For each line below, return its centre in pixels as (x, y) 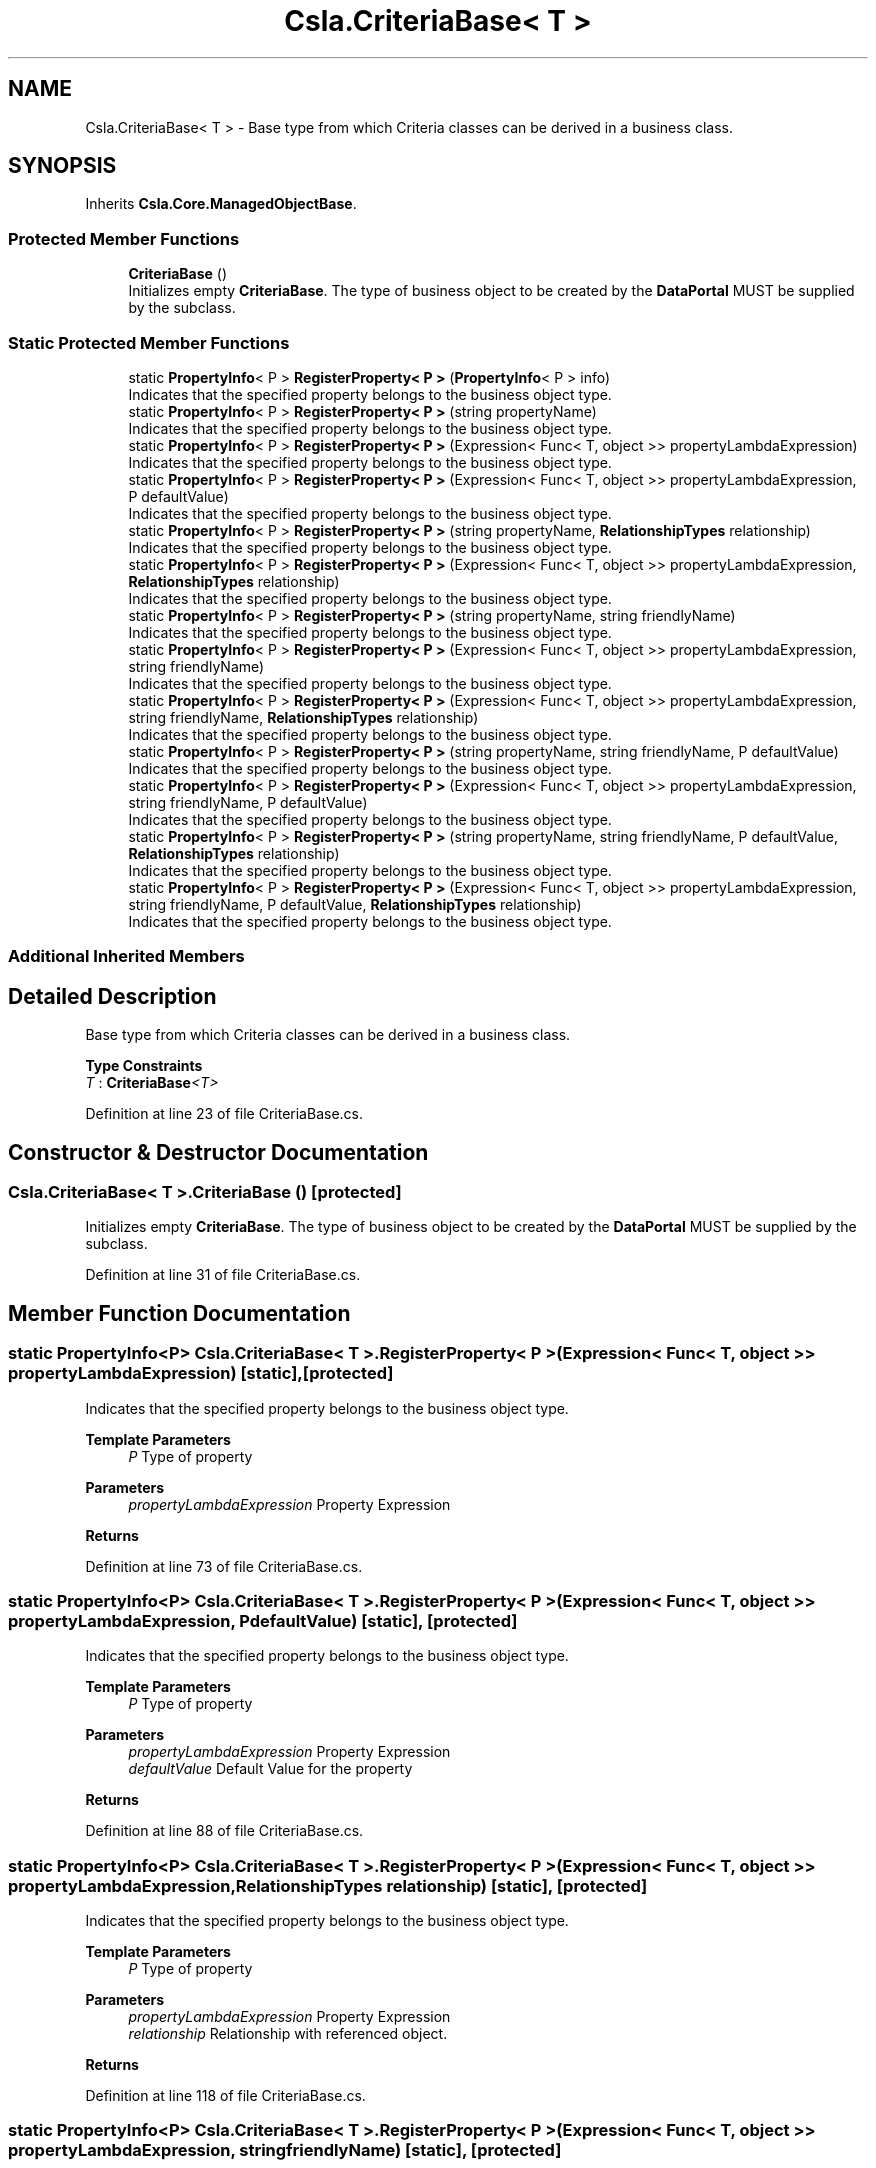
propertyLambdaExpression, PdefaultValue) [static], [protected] (263, 1620)
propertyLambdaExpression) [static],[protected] (201, 1373)
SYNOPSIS (62, 166)
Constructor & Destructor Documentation (218, 1152)
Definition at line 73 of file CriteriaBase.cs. (224, 1566)
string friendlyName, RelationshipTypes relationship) (303, 717)
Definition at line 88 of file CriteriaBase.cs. (224, 1831)
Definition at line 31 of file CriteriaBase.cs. (223, 1275)
